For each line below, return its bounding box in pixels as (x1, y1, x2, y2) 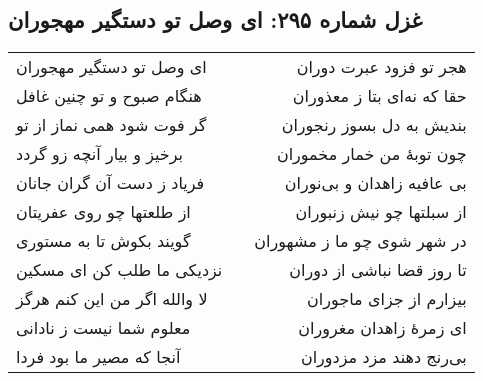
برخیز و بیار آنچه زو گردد (16, 142, 184, 166)
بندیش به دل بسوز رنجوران (281, 113, 467, 137)
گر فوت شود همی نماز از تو (16, 113, 207, 137)
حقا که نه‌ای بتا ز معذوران (292, 84, 467, 108)
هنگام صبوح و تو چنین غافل (16, 84, 202, 108)
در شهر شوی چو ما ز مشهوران (254, 229, 467, 253)
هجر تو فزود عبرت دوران (296, 55, 467, 79)
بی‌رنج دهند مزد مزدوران (300, 345, 467, 369)
